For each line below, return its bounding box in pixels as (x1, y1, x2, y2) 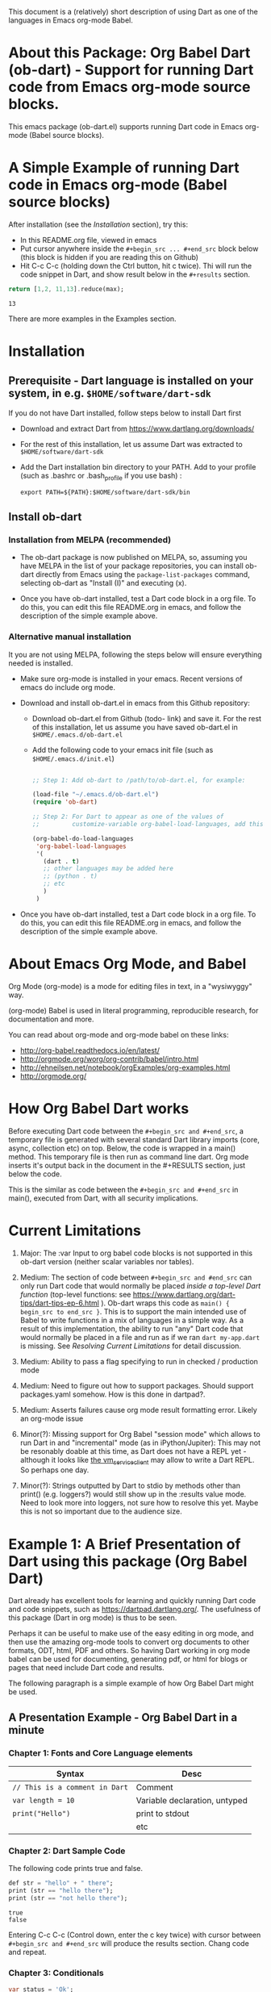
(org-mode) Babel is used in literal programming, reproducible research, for (8, 1005, 259, 1015)
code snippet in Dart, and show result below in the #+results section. (19, 269, 250, 279)
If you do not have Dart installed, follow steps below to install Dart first (8, 407, 242, 418)
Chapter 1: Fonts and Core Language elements (8, 1747, 194, 1758)
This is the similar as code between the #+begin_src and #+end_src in (8, 1184, 239, 1194)
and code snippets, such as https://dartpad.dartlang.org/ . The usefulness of (8, 1605, 261, 1614)
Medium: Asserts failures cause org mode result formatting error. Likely (19, 1405, 258, 1414)
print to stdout (135, 1808, 190, 1819)
